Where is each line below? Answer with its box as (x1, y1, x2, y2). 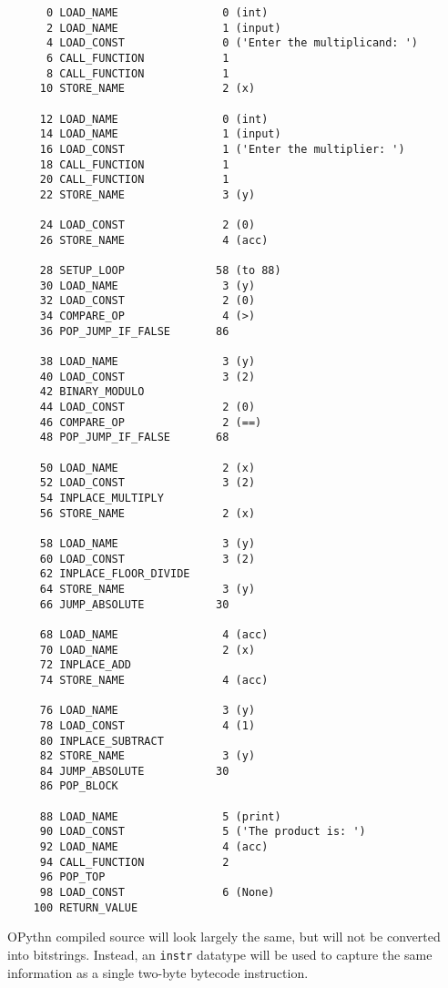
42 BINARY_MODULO (39, 385, 145, 399)
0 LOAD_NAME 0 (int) (46, 6, 269, 19)
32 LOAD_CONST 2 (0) (39, 294, 256, 308)
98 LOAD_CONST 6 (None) (39, 886, 275, 900)
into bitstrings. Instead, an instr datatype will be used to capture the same (7, 944, 433, 963)
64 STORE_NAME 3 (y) (39, 582, 256, 596)
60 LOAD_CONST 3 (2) (39, 552, 256, 565)
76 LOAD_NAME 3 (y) (39, 704, 256, 718)
